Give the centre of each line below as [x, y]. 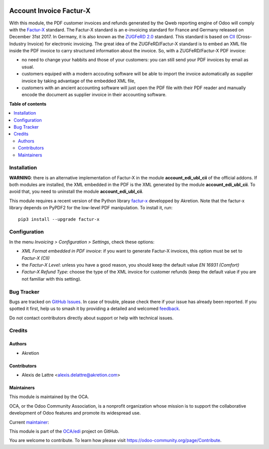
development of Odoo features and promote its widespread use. [75, 413]
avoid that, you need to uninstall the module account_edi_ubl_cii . [76, 191]
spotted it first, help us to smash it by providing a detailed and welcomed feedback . [95, 308]
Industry [18, 44]
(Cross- [244, 37]
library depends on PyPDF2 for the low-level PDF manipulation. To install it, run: [91, 208]
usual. [28, 67]
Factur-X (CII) [36, 258]
